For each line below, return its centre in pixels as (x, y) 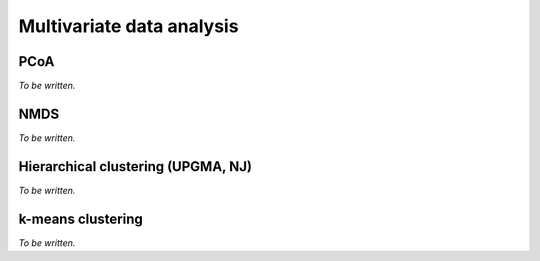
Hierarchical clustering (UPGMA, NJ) (135, 166)
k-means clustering (81, 218)
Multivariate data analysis (128, 26)
